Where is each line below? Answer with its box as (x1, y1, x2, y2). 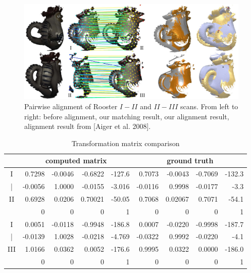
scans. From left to (180, 101, 238, 111)
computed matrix (45, 155, 107, 166)
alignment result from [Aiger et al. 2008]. (24, 121, 151, 131)
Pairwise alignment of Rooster (24, 101, 118, 111)
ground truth (167, 155, 214, 166)
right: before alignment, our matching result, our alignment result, (24, 111, 229, 121)
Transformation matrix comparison (71, 138, 180, 148)
